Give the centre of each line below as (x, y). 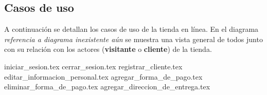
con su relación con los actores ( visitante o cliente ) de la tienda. (108, 49)
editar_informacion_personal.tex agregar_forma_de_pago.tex (103, 76)
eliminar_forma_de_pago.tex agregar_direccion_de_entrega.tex (107, 87)
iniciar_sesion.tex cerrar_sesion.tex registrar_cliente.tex (93, 66)
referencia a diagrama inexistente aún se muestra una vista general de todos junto (133, 39)
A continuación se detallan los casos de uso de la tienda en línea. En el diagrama (131, 29)
